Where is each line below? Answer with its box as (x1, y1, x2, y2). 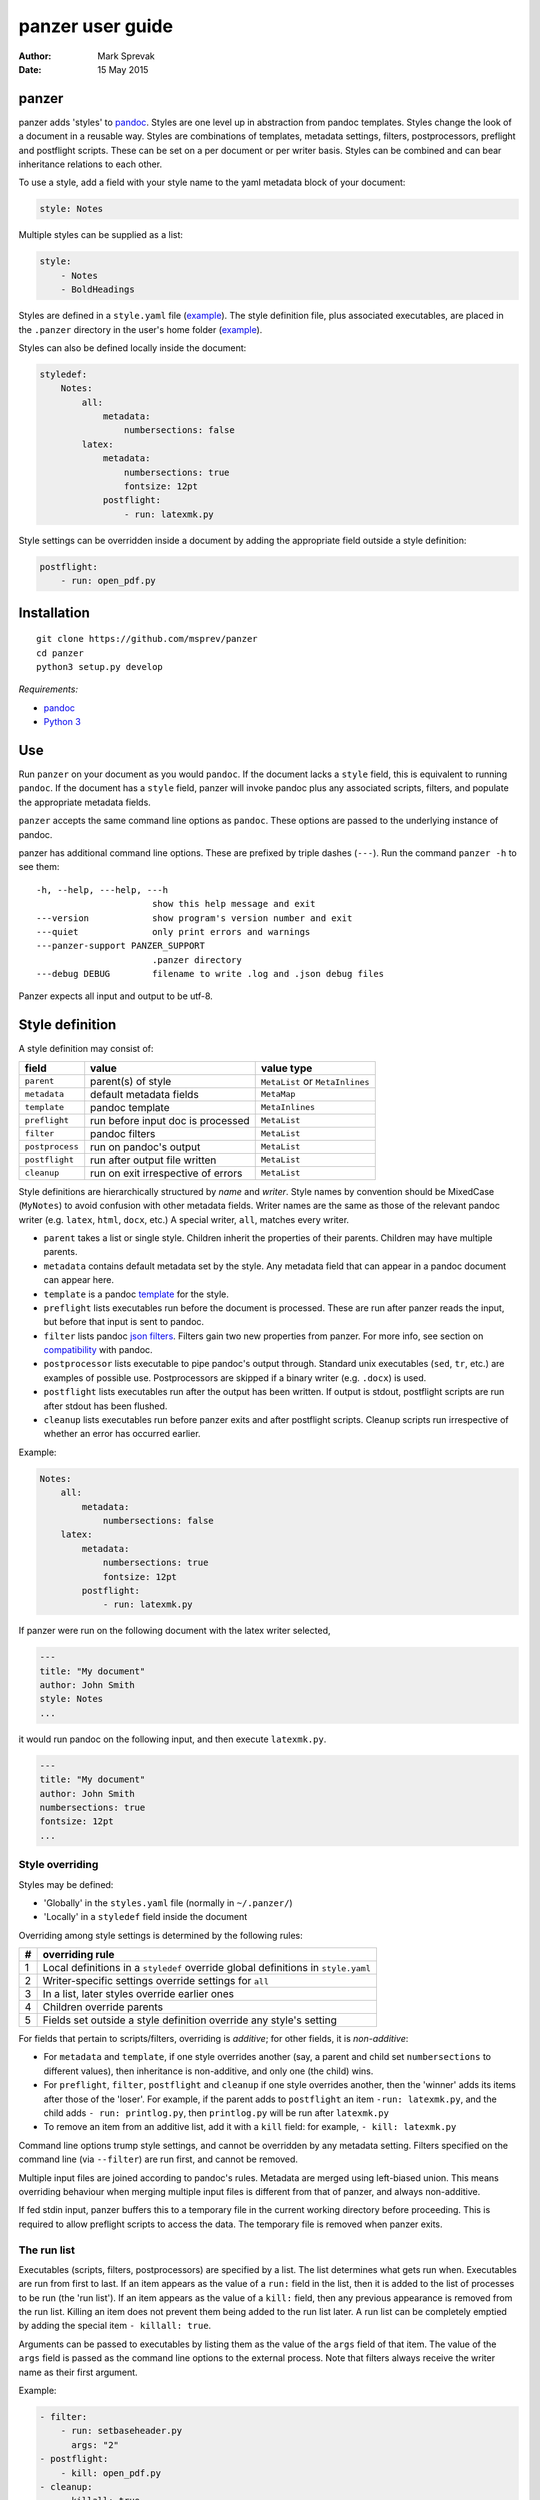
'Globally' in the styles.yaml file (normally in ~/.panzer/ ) (43, 1896, 294, 1909)
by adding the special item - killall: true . (18, 2320, 212, 2332)
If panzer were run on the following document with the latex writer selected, (18, 1625, 331, 1637)
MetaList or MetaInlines (260, 1074, 370, 1088)
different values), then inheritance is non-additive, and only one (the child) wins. (43, 2065, 374, 2077)
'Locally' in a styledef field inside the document (43, 1911, 248, 1923)
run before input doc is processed (90, 1113, 250, 1127)
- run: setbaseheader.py (60, 2425, 183, 2437)
